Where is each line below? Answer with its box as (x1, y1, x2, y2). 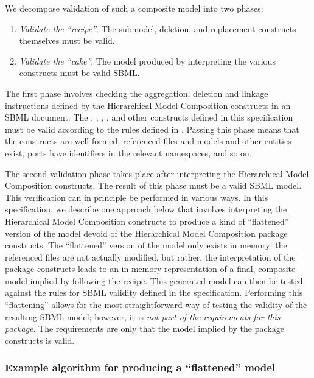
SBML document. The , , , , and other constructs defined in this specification (5, 111, 293, 124)
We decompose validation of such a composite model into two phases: (5, 2, 263, 14)
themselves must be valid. (19, 34, 115, 47)
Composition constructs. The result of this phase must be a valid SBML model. (5, 179, 302, 192)
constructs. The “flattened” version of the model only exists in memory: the (5, 239, 287, 251)
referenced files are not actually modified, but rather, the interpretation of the (5, 250, 296, 263)
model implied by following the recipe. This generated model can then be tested (5, 274, 303, 287)
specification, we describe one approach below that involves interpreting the (5, 203, 287, 215)
